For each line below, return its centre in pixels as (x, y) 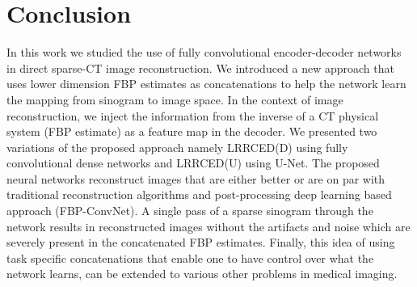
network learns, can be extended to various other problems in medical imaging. (202, 274)
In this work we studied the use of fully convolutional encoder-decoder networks (204, 52)
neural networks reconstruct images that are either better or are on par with (196, 178)
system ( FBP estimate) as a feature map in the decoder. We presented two (192, 131)
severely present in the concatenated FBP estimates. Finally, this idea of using (201, 242)
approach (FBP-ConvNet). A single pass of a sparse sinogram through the (190, 211)
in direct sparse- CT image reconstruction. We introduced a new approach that (200, 68)
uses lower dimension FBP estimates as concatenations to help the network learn (206, 84)
